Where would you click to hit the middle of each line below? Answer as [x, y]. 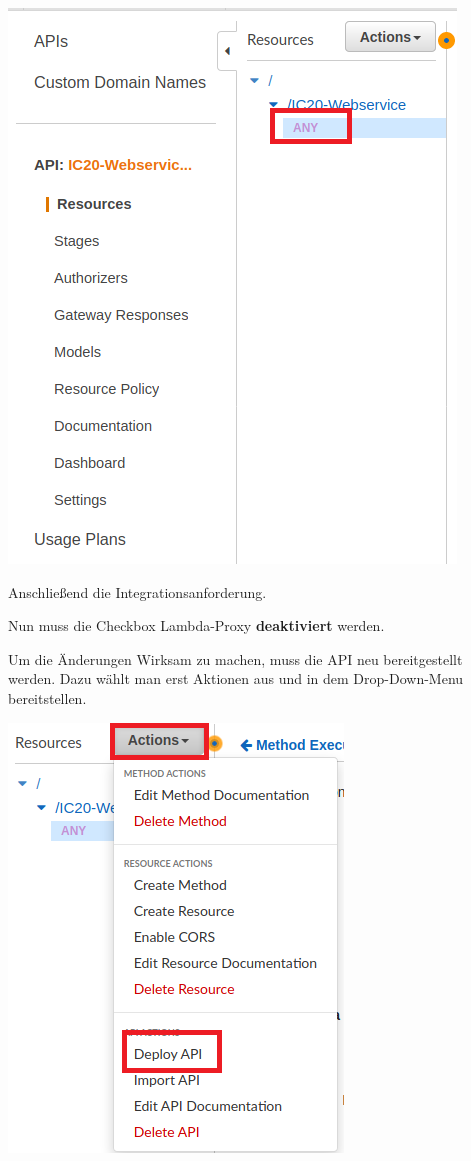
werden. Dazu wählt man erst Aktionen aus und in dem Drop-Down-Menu [236, 678]
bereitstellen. [47, 697]
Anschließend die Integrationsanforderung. [137, 591]
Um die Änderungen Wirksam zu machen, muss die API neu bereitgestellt [235, 658]
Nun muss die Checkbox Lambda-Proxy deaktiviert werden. [196, 625]
